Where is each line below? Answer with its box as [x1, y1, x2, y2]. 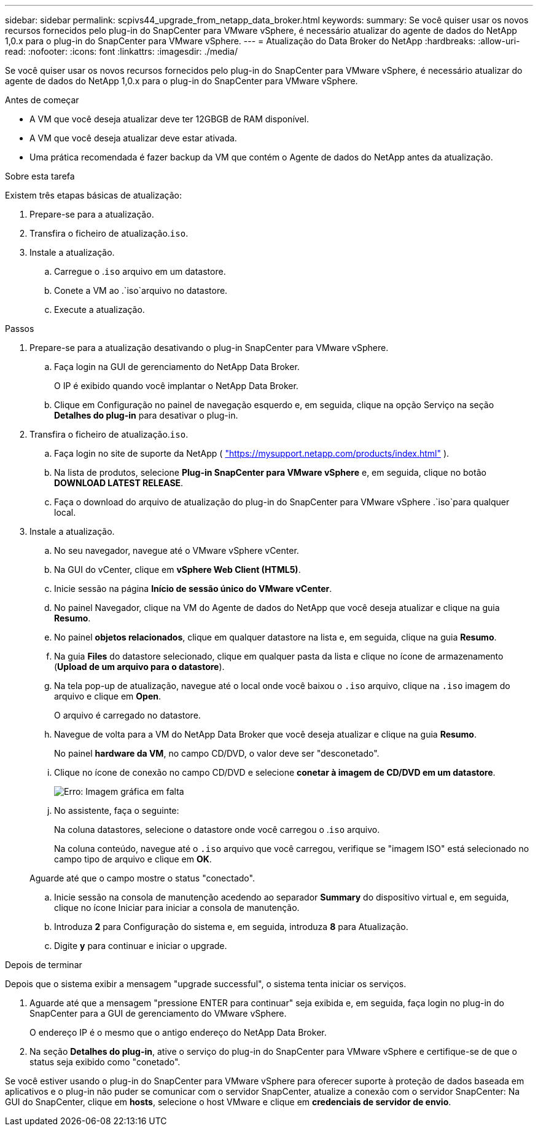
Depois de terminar [5, 960, 82, 970]
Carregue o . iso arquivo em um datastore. [54, 266, 226, 277]
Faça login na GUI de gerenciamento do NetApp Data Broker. [54, 361, 300, 372]
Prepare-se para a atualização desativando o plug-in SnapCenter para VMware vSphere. [29, 342, 389, 353]
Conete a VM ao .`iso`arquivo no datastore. [54, 285, 228, 296]
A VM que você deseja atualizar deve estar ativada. [29, 133, 237, 143]
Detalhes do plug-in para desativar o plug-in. [54, 410, 238, 420]
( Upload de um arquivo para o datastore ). [54, 661, 225, 672]
